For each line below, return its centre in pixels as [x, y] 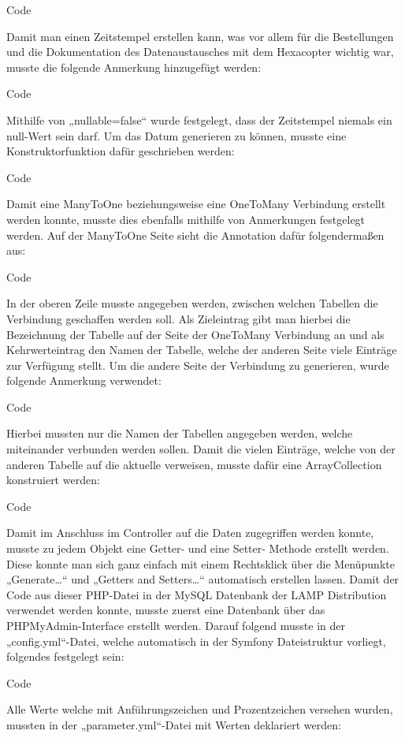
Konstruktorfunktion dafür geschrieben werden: [121, 151]
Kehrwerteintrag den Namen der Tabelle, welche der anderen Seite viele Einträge [202, 350]
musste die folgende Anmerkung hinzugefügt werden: [134, 67]
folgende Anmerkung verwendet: [84, 380]
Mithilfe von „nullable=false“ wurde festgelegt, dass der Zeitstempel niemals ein [199, 119]
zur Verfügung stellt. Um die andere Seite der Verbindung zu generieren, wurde [198, 365]
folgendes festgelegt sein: [65, 656]
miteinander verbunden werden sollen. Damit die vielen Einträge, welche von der [201, 449]
